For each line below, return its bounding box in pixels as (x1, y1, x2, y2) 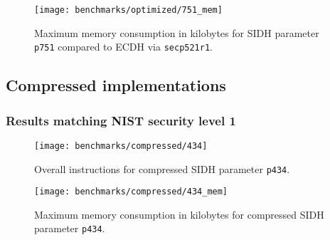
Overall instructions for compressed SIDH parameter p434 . (34, 161, 290, 176)
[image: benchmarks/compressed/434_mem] (34, 187, 228, 197)
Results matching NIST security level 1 (6, 111, 236, 129)
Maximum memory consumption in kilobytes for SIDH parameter (34, 25, 319, 40)
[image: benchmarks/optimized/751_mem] (34, 5, 223, 15)
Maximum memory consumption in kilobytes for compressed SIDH (34, 207, 324, 221)
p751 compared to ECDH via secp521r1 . (34, 39, 213, 54)
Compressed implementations (6, 74, 226, 96)
